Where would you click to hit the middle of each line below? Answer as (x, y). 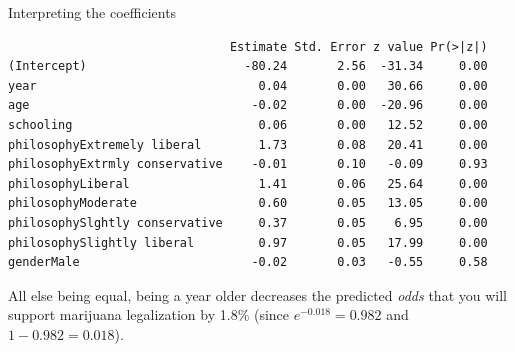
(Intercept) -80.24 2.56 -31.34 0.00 (248, 66)
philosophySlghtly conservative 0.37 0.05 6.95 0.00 (248, 222)
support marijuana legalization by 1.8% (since (149, 314)
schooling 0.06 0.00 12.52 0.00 (248, 124)
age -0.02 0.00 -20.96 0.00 (248, 105)
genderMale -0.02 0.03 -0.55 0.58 (248, 262)
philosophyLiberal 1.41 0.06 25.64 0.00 (248, 183)
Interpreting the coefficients (92, 12)
